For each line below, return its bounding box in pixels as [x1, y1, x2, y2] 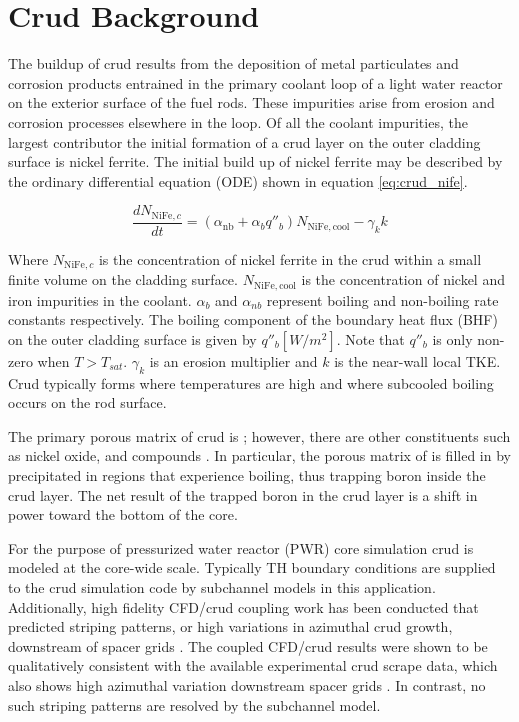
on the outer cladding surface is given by [8, 328, 257, 349]
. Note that [336, 328, 405, 349]
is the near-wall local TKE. [334, 350, 501, 371]
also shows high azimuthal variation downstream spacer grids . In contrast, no [8, 674, 486, 695]
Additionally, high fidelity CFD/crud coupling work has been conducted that [8, 596, 479, 617]
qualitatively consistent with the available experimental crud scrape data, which [8, 655, 498, 676]
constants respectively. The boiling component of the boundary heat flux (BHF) [8, 309, 498, 330]
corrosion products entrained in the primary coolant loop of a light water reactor [8, 72, 503, 93]
